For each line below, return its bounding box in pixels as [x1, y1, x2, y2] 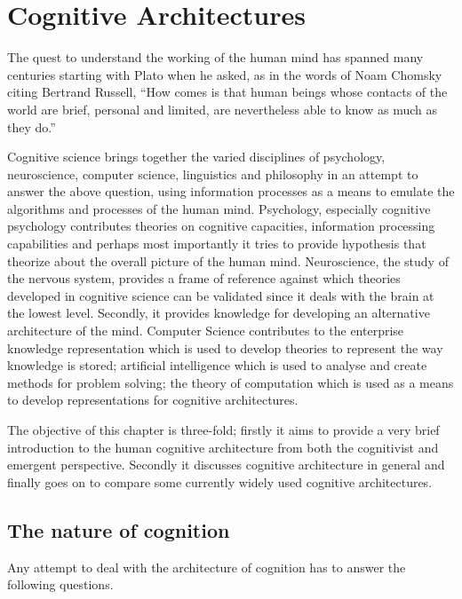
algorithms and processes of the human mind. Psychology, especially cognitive [7, 199, 431, 217]
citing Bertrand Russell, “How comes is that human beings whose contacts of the [7, 83, 448, 101]
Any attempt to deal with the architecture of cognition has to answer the [7, 557, 406, 576]
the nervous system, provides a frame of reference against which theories [7, 269, 401, 288]
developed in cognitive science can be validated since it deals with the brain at [7, 286, 434, 304]
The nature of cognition [7, 516, 230, 543]
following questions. [7, 575, 114, 594]
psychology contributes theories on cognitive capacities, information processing [7, 217, 435, 235]
